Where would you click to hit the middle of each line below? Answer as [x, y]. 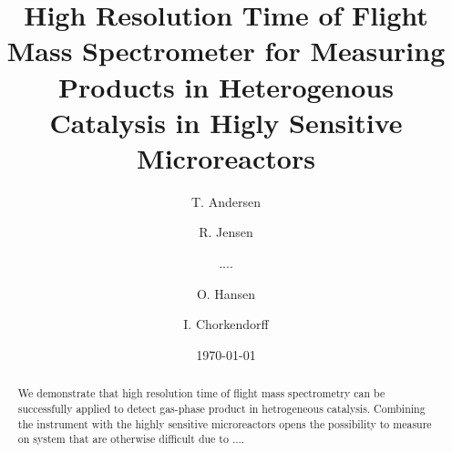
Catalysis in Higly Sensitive [226, 122]
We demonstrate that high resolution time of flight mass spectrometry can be [201, 393]
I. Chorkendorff [226, 324]
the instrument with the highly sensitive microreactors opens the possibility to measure [225, 423]
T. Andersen [226, 201]
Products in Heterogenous [226, 86]
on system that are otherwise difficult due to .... [131, 439]
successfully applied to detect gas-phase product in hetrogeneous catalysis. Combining [221, 408]
